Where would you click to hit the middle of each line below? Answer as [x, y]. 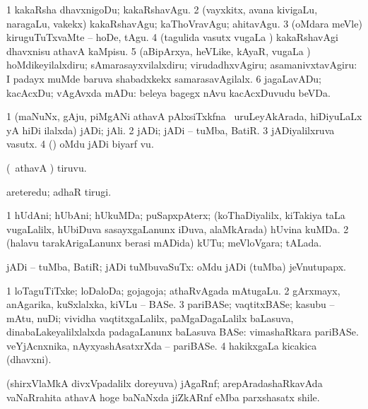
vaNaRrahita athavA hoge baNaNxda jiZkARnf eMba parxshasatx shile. [163, 397]
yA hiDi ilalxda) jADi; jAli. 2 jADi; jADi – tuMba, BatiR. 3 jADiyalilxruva [171, 130]
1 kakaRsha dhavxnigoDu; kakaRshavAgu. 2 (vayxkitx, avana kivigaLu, [162, 9]
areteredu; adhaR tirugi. [59, 191]
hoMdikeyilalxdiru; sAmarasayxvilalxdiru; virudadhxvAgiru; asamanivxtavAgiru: [182, 65]
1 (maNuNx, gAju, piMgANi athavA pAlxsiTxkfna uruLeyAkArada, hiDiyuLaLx [184, 116]
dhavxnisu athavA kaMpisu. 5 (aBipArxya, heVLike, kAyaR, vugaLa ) [159, 51]
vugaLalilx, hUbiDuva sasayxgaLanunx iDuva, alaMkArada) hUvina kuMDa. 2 [178, 229]
